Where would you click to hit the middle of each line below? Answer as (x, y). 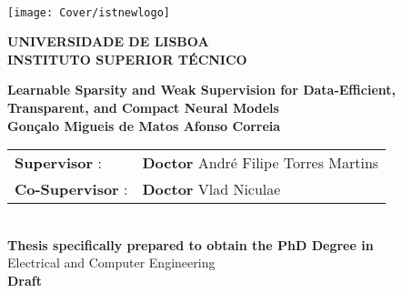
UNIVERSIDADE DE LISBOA (108, 41)
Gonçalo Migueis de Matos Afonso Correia (144, 125)
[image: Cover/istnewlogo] (89, 12)
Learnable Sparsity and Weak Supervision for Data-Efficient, (201, 90)
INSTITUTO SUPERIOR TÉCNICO (127, 59)
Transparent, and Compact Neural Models (143, 108)
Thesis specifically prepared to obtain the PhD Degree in (191, 244)
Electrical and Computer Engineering (111, 263)
